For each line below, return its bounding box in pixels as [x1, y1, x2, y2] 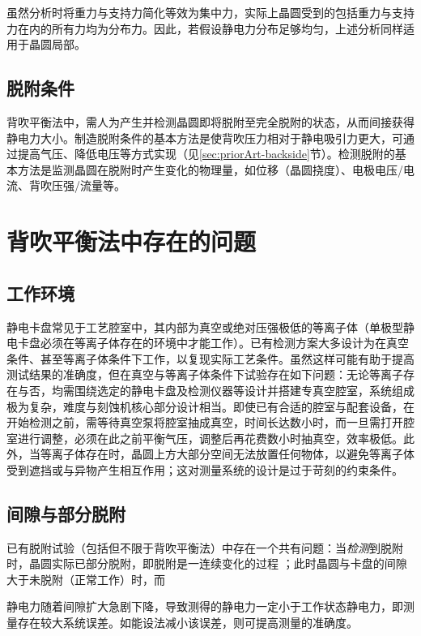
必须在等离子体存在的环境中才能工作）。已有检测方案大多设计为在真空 [40, 334, 409, 351]
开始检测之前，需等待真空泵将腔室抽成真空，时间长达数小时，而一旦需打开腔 [6, 414, 415, 431]
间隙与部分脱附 [6, 501, 125, 526]
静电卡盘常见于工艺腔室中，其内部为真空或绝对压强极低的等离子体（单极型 [6, 318, 403, 335]
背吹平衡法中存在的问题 [6, 225, 257, 258]
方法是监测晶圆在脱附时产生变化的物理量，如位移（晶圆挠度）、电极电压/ [17, 161, 403, 178]
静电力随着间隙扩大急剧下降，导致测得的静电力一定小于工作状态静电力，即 [6, 598, 403, 615]
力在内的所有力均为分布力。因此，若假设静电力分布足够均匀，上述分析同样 [6, 19, 403, 37]
